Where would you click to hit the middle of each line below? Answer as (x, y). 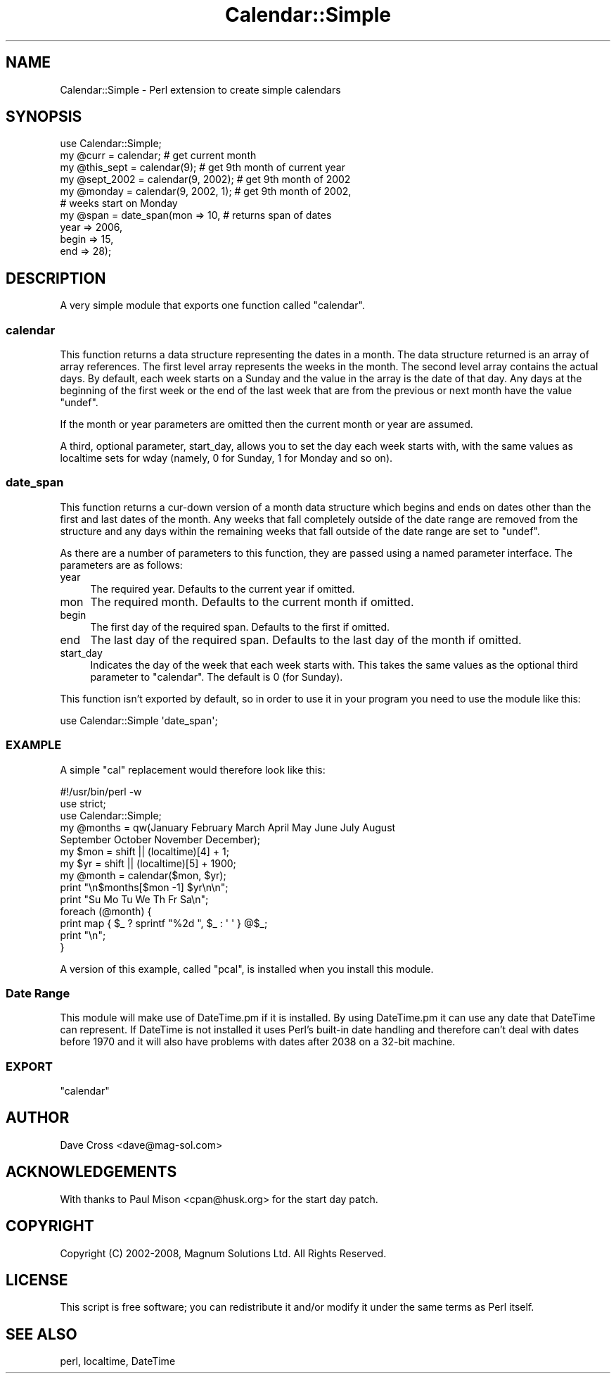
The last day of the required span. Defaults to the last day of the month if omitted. (306, 640)
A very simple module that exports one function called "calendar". (212, 306)
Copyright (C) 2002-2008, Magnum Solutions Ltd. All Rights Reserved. (223, 1253)
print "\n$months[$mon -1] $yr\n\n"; (144, 887)
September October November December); (160, 839)
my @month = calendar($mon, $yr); (143, 875)
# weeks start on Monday (119, 203)
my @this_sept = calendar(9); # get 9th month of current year (203, 168)
